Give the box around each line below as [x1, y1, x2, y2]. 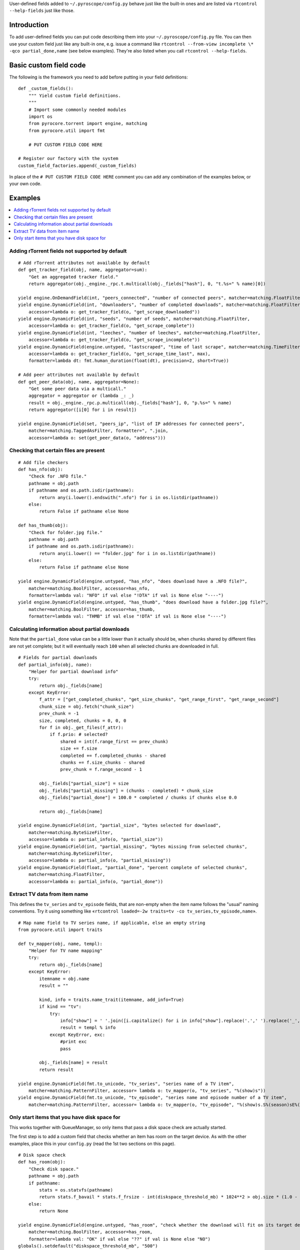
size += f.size [60, 745, 97, 751]
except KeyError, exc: [49, 1031, 105, 1037]
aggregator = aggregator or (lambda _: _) [28, 393, 134, 398]
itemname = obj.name [39, 975, 89, 981]
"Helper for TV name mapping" [28, 948, 102, 953]
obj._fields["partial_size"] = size [39, 780, 129, 786]
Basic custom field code [9, 60, 86, 69]
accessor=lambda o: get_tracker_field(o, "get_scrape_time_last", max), [28, 350, 211, 356]
